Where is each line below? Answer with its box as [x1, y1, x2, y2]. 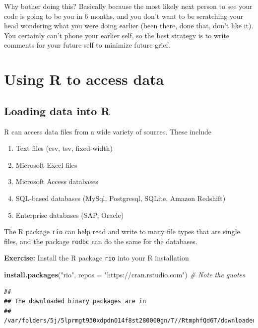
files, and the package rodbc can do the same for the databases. [4, 236, 197, 246]
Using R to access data [4, 69, 164, 89]
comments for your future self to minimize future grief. [4, 40, 170, 50]
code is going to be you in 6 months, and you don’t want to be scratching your [4, 10, 244, 21]
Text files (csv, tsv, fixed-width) [15, 143, 113, 153]
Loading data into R [4, 103, 110, 118]
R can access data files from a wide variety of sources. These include [4, 126, 211, 136]
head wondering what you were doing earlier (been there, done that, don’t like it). [4, 20, 254, 31]
